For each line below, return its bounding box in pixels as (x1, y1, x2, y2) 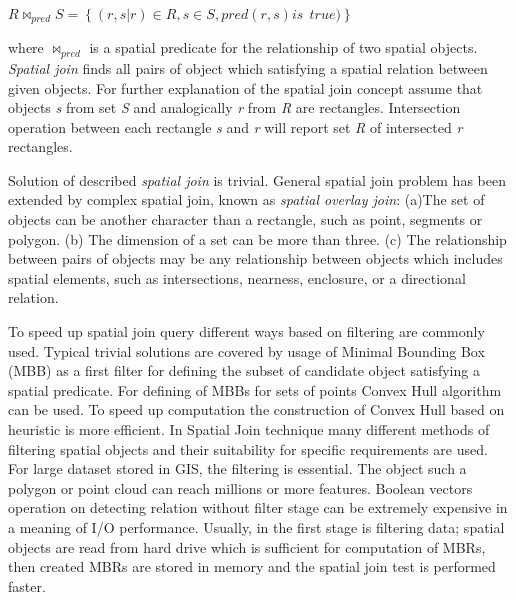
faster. (8, 575, 46, 596)
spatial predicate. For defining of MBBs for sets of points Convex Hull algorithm (8, 379, 502, 400)
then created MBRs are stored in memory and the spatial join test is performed (8, 556, 496, 577)
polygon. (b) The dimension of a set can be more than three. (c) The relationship (8, 228, 507, 249)
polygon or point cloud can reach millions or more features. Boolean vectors (8, 477, 473, 498)
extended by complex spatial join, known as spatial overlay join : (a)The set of (8, 189, 485, 210)
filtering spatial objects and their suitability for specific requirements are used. (8, 438, 488, 459)
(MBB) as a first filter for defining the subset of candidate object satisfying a (8, 360, 480, 381)
